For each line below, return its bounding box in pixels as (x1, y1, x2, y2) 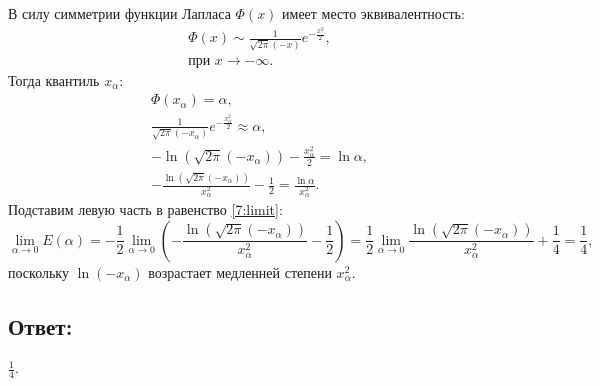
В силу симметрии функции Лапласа (8, 3, 231, 23)
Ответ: (8, 310, 73, 341)
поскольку (8, 261, 69, 282)
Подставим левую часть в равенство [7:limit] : (8, 199, 283, 220)
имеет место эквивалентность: (282, 3, 465, 23)
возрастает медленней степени (148, 261, 332, 282)
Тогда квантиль (8, 69, 100, 90)
